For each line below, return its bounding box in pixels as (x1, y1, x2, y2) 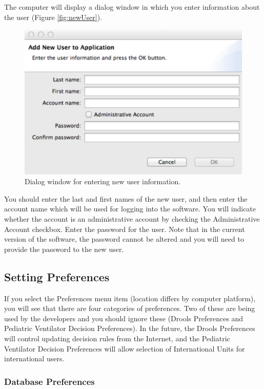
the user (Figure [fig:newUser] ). (4, 11, 103, 22)
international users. (4, 353, 65, 364)
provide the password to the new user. (4, 243, 124, 254)
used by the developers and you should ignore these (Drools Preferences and (4, 313, 243, 323)
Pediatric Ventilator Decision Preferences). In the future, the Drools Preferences (4, 323, 255, 334)
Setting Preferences (4, 268, 110, 284)
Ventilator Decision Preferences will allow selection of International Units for (4, 343, 245, 354)
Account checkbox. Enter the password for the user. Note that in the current (4, 223, 245, 234)
